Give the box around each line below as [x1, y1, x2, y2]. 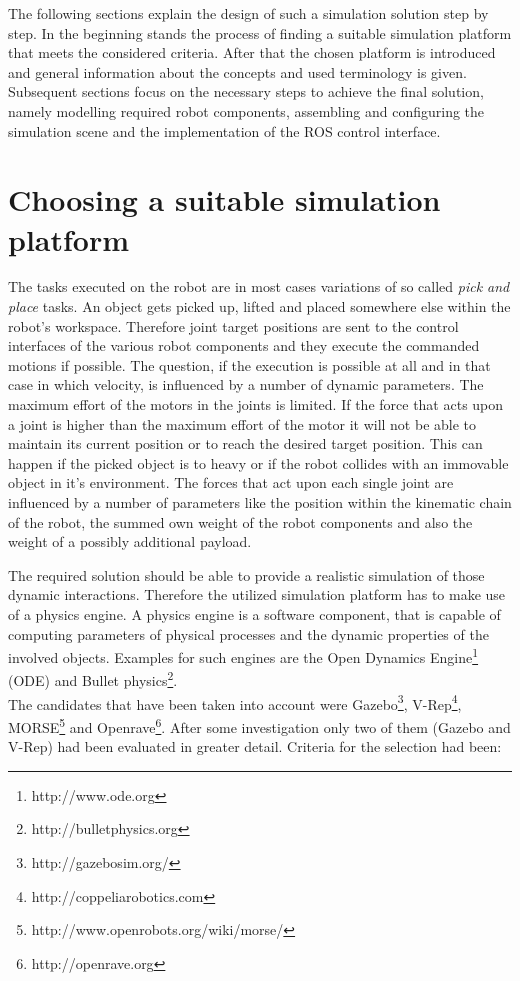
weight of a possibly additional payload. [8, 531, 252, 552]
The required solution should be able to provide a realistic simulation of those [8, 564, 485, 585]
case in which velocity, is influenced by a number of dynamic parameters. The [8, 374, 484, 395]
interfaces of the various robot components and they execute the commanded [8, 335, 480, 356]
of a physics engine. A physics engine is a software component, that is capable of [8, 603, 501, 624]
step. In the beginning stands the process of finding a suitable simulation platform [8, 22, 512, 43]
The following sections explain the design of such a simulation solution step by [8, 3, 489, 23]
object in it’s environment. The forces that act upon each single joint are [8, 472, 454, 493]
